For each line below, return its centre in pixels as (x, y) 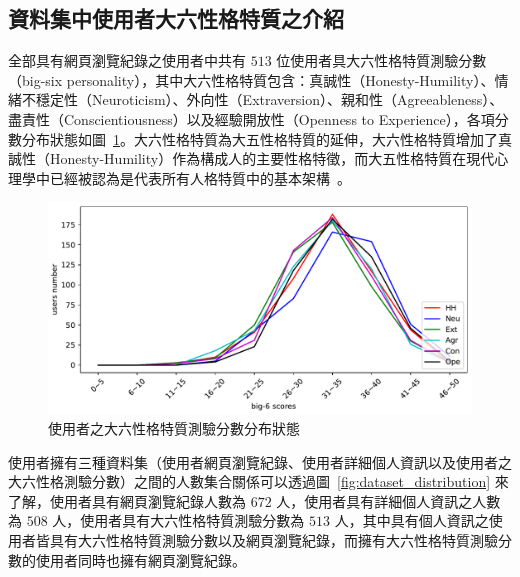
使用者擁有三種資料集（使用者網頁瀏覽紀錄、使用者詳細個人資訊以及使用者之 (260, 461)
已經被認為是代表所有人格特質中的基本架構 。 (200, 177)
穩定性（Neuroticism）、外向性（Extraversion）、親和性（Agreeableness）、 (269, 99)
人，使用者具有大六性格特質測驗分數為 (178, 520)
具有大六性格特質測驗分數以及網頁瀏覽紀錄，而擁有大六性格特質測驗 (273, 539)
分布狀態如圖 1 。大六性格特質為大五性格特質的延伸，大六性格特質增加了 (259, 138)
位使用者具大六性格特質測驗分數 (381, 60)
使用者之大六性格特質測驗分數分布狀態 (174, 427)
